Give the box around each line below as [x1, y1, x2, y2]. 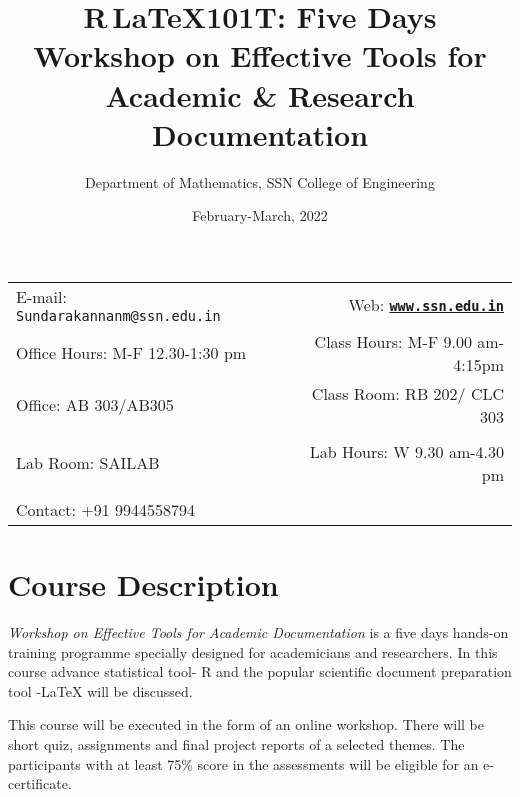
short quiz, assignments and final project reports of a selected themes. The [8, 733, 465, 754]
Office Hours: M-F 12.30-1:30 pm [16, 341, 247, 365]
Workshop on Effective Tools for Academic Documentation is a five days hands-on [8, 622, 509, 642]
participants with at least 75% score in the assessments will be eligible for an [8, 753, 479, 774]
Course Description [8, 564, 279, 605]
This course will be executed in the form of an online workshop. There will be [8, 714, 484, 735]
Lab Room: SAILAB [16, 451, 160, 475]
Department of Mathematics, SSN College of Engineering [85, 171, 435, 192]
